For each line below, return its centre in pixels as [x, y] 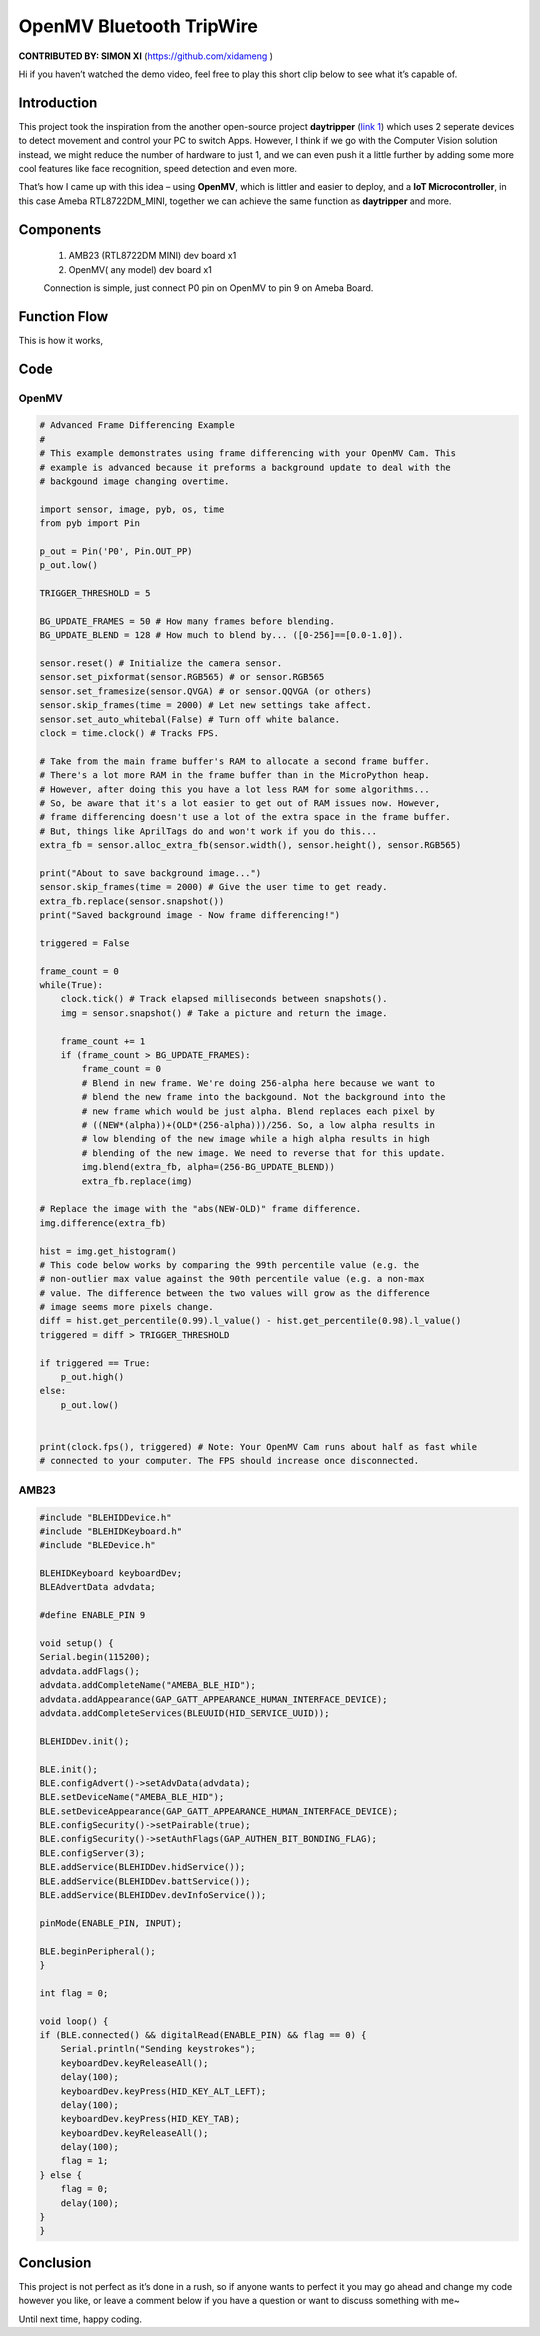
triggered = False [84, 943]
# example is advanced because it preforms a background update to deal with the [245, 467]
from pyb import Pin [89, 523]
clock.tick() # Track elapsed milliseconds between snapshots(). [224, 999]
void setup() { [76, 1643]
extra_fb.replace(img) [137, 1181]
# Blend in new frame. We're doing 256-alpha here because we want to [258, 1083]
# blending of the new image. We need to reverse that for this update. [263, 1153]
